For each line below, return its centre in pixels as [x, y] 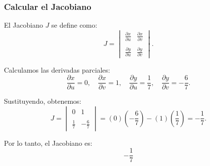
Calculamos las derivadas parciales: [57, 69]
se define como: [74, 25]
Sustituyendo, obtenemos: [43, 101]
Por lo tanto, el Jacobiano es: [48, 143]
